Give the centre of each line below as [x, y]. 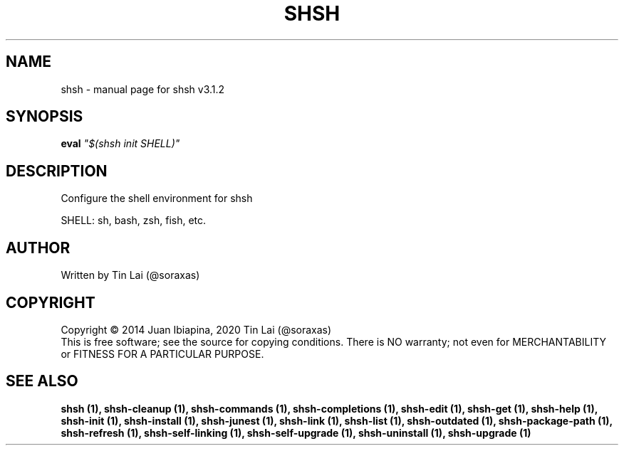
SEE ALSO [42, 381]
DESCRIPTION [57, 171]
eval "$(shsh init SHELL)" [120, 144]
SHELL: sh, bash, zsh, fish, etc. [134, 221]
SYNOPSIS [45, 117]
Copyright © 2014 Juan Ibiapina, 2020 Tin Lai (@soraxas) [196, 329]
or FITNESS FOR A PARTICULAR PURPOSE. [162, 354]
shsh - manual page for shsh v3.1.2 [143, 89]
